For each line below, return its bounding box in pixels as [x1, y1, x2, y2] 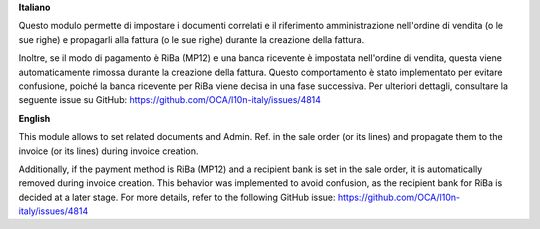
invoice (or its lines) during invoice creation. [18, 145, 199, 157]
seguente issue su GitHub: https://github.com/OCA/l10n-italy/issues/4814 [18, 94, 322, 106]
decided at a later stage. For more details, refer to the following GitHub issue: [18, 191, 336, 203]
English [18, 112, 51, 124]
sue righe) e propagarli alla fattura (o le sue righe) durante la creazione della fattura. [18, 33, 365, 45]
